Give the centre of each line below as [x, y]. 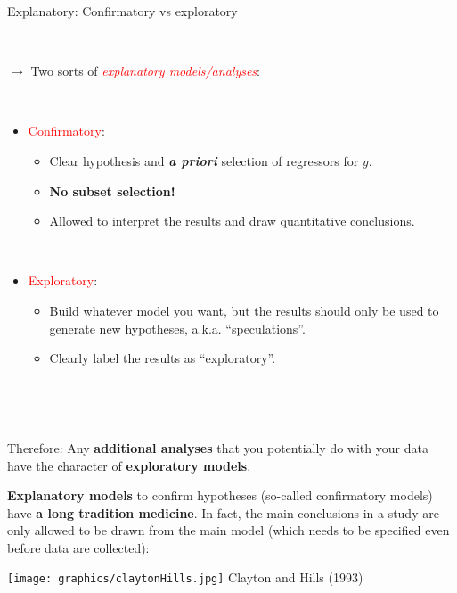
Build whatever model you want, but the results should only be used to [244, 310]
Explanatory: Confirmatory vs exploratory [122, 11]
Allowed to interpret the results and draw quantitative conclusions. [232, 221]
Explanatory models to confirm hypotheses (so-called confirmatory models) [220, 495]
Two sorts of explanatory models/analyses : [145, 71]
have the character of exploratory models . [129, 465]
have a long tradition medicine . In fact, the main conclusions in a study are [223, 512]
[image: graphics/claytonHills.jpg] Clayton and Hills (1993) [185, 577]
